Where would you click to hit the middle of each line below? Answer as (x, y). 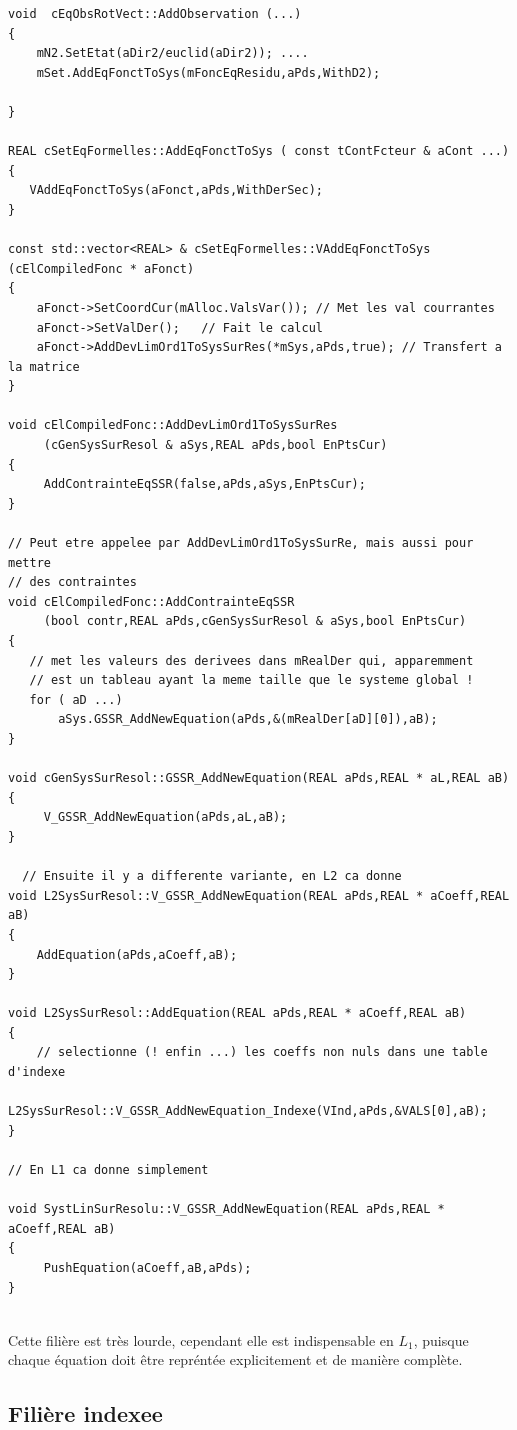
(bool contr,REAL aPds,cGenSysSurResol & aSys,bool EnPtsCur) (255, 621)
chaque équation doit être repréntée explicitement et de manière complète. (235, 1359)
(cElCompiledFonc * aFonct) (101, 268)
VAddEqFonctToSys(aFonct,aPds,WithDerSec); (176, 190)
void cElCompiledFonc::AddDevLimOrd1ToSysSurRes (173, 425)
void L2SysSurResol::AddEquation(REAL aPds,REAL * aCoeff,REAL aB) (237, 1013)
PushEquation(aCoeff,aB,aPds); (147, 1268)
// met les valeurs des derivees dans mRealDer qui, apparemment (251, 660)
